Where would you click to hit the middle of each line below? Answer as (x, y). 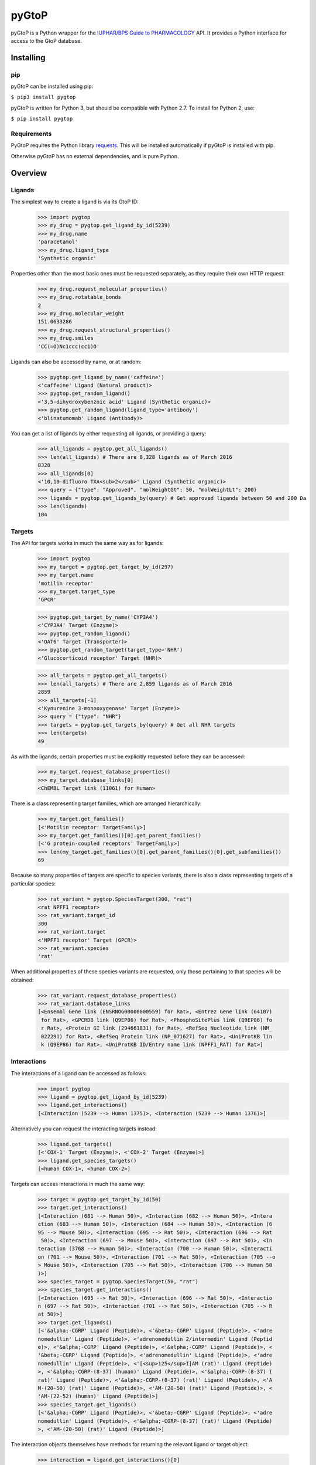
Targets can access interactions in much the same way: (78, 1184)
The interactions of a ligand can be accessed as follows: (79, 1073)
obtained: (22, 980)
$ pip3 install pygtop (43, 97)
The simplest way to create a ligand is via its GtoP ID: (75, 202)
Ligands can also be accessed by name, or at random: (76, 362)
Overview (29, 173)
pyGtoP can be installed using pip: (52, 86)
